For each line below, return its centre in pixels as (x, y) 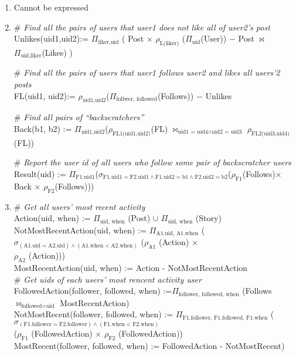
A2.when (122, 246)
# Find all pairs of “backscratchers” (79, 117)
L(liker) (169, 43)
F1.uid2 (165, 177)
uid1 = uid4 (193, 132)
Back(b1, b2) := (43, 129)
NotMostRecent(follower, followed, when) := (93, 314)
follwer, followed (137, 99)
